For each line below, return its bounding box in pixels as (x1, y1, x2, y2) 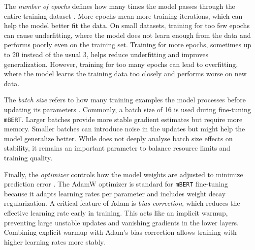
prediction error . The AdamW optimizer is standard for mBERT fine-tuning (4, 179, 228, 189)
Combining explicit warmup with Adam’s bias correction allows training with (4, 227, 237, 237)
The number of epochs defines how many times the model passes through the (4, 1, 235, 11)
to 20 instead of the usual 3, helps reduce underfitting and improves (4, 49, 209, 59)
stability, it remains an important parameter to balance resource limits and (4, 143, 230, 153)
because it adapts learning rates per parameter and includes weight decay (4, 188, 226, 198)
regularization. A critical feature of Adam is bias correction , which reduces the (4, 198, 240, 208)
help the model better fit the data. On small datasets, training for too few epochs (4, 20, 250, 31)
